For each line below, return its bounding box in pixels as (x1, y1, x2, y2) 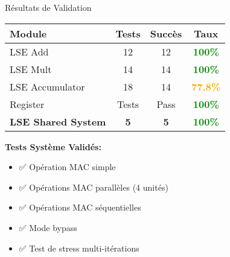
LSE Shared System (10, 114, 106, 128)
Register (10, 97, 45, 111)
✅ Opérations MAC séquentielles (19, 201, 141, 214)
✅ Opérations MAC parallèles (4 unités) (19, 180, 168, 193)
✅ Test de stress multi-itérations (19, 241, 139, 254)
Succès (150, 26, 182, 40)
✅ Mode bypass (19, 221, 77, 233)
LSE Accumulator (10, 79, 85, 94)
